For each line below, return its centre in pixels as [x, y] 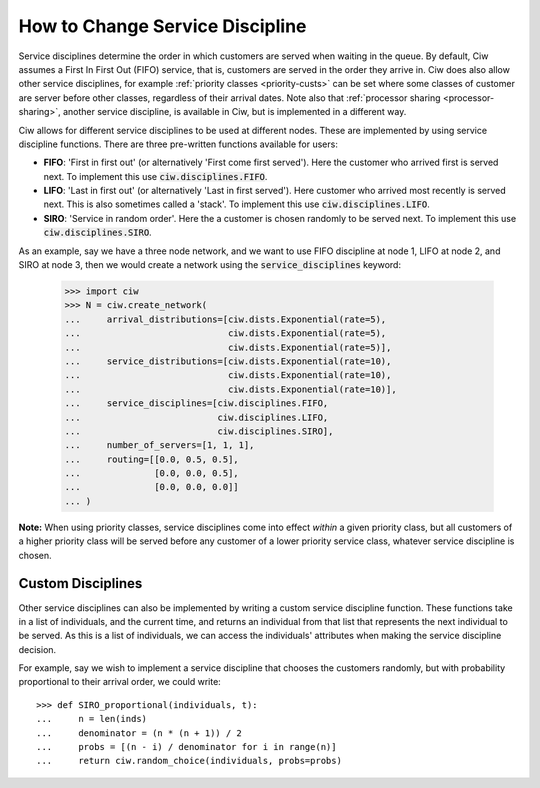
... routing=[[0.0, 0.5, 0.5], [151, 459]
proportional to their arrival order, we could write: [120, 682]
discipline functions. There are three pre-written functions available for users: [178, 144]
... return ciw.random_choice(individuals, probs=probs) [189, 761]
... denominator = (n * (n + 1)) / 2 [139, 733]
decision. [37, 649]
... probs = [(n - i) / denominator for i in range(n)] [186, 747]
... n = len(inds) [92, 719]
